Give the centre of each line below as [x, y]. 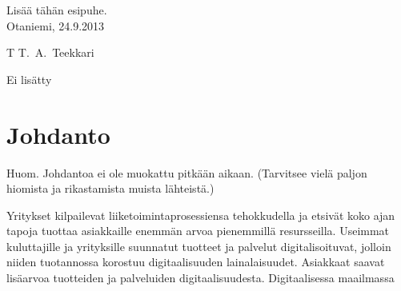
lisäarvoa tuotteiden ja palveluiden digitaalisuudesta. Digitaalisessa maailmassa [200, 278]
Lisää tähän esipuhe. [57, 10]
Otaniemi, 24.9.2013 [56, 25]
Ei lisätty [29, 79]
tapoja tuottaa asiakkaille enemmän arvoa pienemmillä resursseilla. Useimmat [198, 231]
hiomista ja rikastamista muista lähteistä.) [110, 188]
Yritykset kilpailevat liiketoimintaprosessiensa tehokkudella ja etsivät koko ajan [201, 215]
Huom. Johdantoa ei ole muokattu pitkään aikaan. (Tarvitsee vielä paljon [187, 172]
